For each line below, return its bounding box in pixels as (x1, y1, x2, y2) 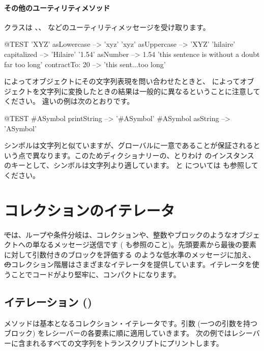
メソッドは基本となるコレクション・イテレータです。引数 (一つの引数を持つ (4, 317, 258, 328)
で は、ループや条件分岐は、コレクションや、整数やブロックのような (4, 229, 231, 240)
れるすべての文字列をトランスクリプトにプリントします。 (32, 338, 223, 348)
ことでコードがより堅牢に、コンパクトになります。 (11, 269, 181, 280)
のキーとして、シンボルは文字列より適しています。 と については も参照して (4, 160, 258, 170)
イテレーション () (4, 294, 92, 309)
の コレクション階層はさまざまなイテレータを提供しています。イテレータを (4, 259, 252, 270)
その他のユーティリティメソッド (4, 2, 110, 13)
